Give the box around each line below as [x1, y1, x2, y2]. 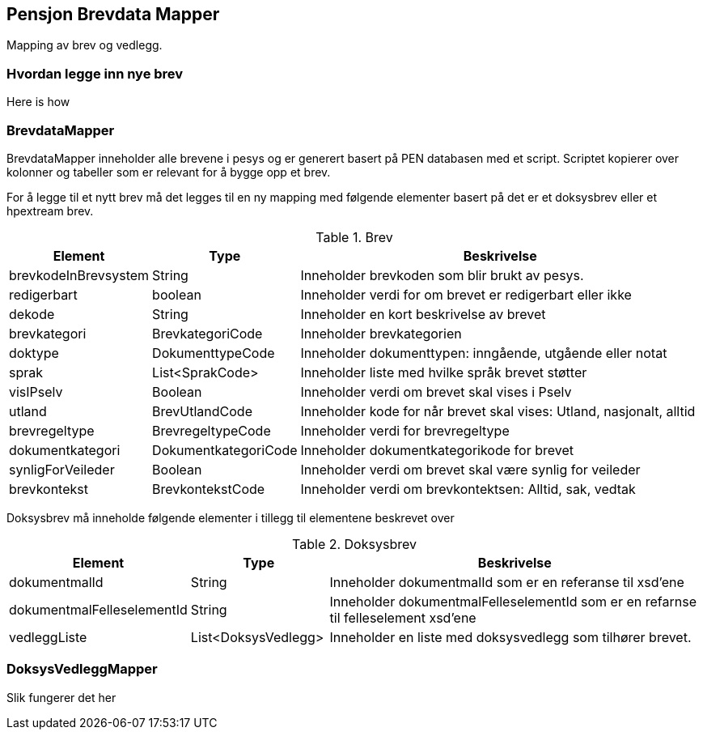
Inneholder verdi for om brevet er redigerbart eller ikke [300, 286, 632, 303]
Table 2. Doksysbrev [292, 535, 417, 552]
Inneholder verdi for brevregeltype [300, 422, 510, 439]
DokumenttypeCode [152, 344, 275, 361]
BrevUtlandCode [152, 402, 252, 419]
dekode [9, 305, 55, 322]
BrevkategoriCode [152, 325, 263, 342]
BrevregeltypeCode [152, 422, 271, 439]
